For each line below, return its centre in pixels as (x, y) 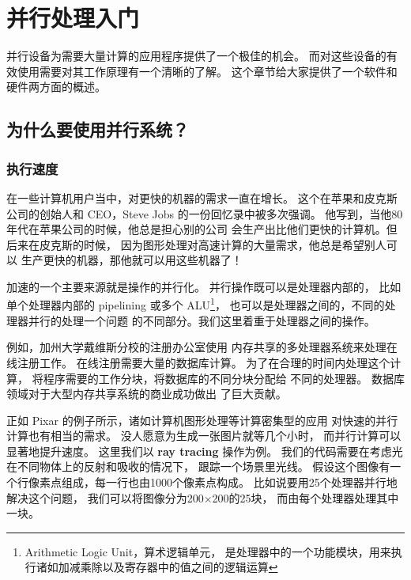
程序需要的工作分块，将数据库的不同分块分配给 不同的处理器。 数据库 (224, 378)
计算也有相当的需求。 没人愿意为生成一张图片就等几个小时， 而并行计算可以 (204, 436)
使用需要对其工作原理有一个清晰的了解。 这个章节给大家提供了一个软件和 (207, 71)
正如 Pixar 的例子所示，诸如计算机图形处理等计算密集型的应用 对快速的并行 (202, 420)
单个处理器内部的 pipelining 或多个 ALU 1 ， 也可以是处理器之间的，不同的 (196, 304)
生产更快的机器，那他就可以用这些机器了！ (132, 260)
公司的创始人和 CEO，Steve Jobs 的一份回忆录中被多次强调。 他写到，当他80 (205, 213)
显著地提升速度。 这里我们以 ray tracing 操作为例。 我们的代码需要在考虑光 (205, 451)
